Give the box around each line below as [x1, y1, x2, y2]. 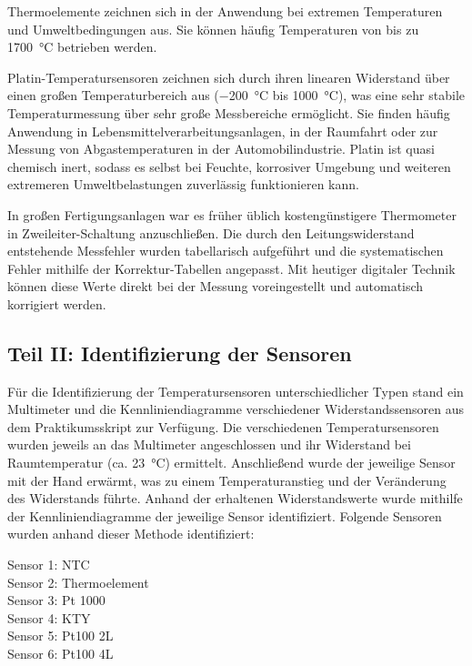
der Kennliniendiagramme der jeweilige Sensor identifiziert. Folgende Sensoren [7, 506, 442, 525]
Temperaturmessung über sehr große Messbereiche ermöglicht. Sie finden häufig [7, 103, 450, 122]
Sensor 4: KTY [7, 608, 91, 627]
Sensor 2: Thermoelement [7, 572, 149, 591]
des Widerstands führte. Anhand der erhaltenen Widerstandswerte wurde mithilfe [7, 489, 463, 508]
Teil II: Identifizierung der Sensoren [7, 338, 352, 367]
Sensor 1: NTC [7, 555, 90, 574]
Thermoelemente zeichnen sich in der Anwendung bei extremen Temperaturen [7, 2, 443, 20]
